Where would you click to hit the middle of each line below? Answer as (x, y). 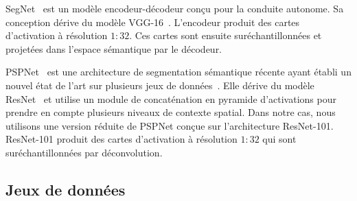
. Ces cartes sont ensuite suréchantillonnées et (226, 35)
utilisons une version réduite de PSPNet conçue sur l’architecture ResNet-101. (170, 125)
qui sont (279, 139)
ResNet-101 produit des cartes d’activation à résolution (122, 139)
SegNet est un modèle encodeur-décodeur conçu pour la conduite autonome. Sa (175, 8)
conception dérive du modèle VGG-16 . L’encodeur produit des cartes (153, 22)
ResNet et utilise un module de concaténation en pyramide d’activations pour (171, 98)
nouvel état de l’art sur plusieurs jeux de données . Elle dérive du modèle (160, 85)
